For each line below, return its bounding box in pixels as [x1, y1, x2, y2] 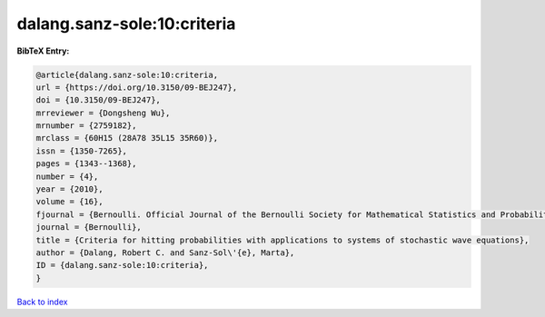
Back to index [16, 296, 68, 307]
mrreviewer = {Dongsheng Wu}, [35, 107, 171, 118]
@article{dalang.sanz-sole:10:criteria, [35, 69, 218, 80]
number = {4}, [35, 171, 99, 182]
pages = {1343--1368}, [35, 159, 137, 169]
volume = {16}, [35, 196, 104, 207]
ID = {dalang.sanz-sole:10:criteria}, [35, 260, 209, 271]
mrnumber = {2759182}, [35, 121, 137, 131]
